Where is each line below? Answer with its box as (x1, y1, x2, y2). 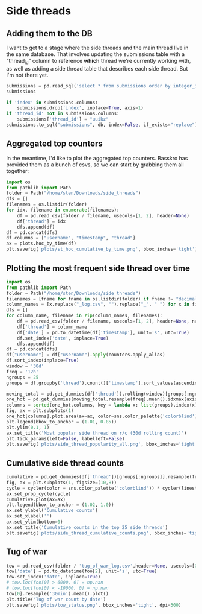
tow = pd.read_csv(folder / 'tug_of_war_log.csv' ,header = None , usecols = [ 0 (6, 563, 198, 569)
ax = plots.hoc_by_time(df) (6, 241, 77, 247)
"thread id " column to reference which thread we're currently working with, (6, 57, 191, 66)
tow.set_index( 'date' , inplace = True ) (6, 574, 101, 580)
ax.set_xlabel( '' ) (6, 513, 52, 519)
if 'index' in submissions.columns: (6, 100, 98, 106)
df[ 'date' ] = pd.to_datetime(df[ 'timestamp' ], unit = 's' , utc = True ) (17, 329, 189, 335)
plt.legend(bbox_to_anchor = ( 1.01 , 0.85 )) (6, 419, 117, 425)
